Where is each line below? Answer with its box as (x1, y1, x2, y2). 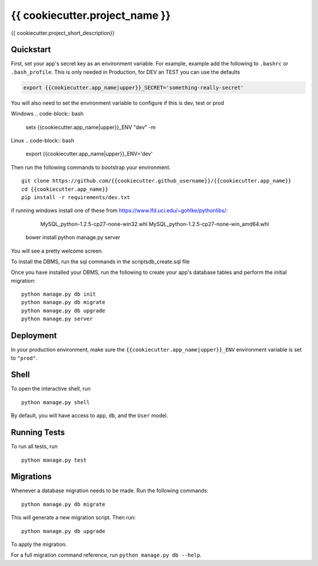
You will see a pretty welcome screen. (11, 247, 103, 254)
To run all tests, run (11, 443, 58, 450)
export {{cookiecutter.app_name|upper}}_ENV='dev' (25, 150, 153, 157)
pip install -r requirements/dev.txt (21, 194, 131, 200)
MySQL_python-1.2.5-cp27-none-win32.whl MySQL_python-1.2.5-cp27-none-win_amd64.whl (40, 220, 269, 227)
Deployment (11, 330, 57, 341)
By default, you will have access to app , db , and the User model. (11, 412, 168, 419)
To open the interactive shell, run (11, 385, 91, 392)
